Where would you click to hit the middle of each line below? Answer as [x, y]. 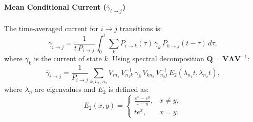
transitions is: [141, 28]
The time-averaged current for [51, 28]
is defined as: [129, 89]
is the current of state [68, 58]
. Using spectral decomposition [156, 58]
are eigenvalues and [65, 89]
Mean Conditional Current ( [55, 6]
